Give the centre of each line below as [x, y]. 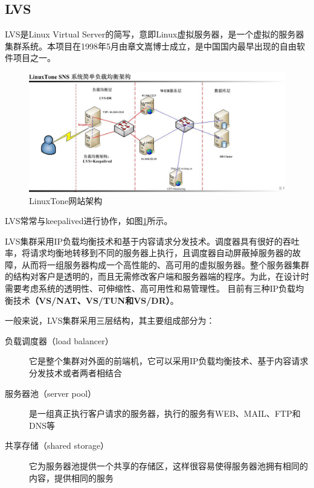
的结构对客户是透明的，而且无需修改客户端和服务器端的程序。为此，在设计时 [157, 276]
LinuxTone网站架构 [66, 200]
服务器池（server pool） [51, 393]
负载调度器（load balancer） [59, 340]
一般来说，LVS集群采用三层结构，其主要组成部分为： [110, 320]
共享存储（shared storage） [57, 445]
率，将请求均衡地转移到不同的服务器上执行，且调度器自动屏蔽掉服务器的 [149, 253]
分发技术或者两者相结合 [75, 373]
